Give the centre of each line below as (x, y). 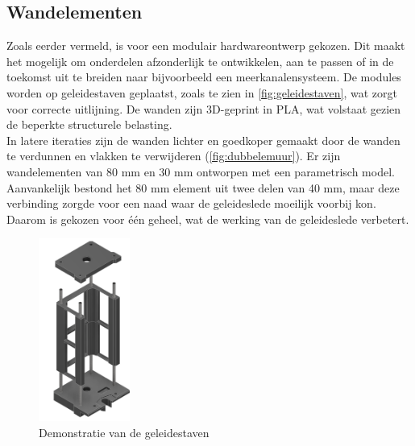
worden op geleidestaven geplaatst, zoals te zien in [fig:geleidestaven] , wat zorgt (202, 92)
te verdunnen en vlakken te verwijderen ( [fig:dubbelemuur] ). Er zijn (174, 156)
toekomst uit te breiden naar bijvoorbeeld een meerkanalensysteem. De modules (204, 77)
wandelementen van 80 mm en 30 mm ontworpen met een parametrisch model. (201, 171)
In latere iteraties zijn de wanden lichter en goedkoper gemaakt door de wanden (203, 140)
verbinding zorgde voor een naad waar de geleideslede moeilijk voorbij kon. (191, 203)
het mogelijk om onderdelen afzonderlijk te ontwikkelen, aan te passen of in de (200, 61)
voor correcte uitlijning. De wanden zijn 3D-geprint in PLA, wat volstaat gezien (204, 108)
